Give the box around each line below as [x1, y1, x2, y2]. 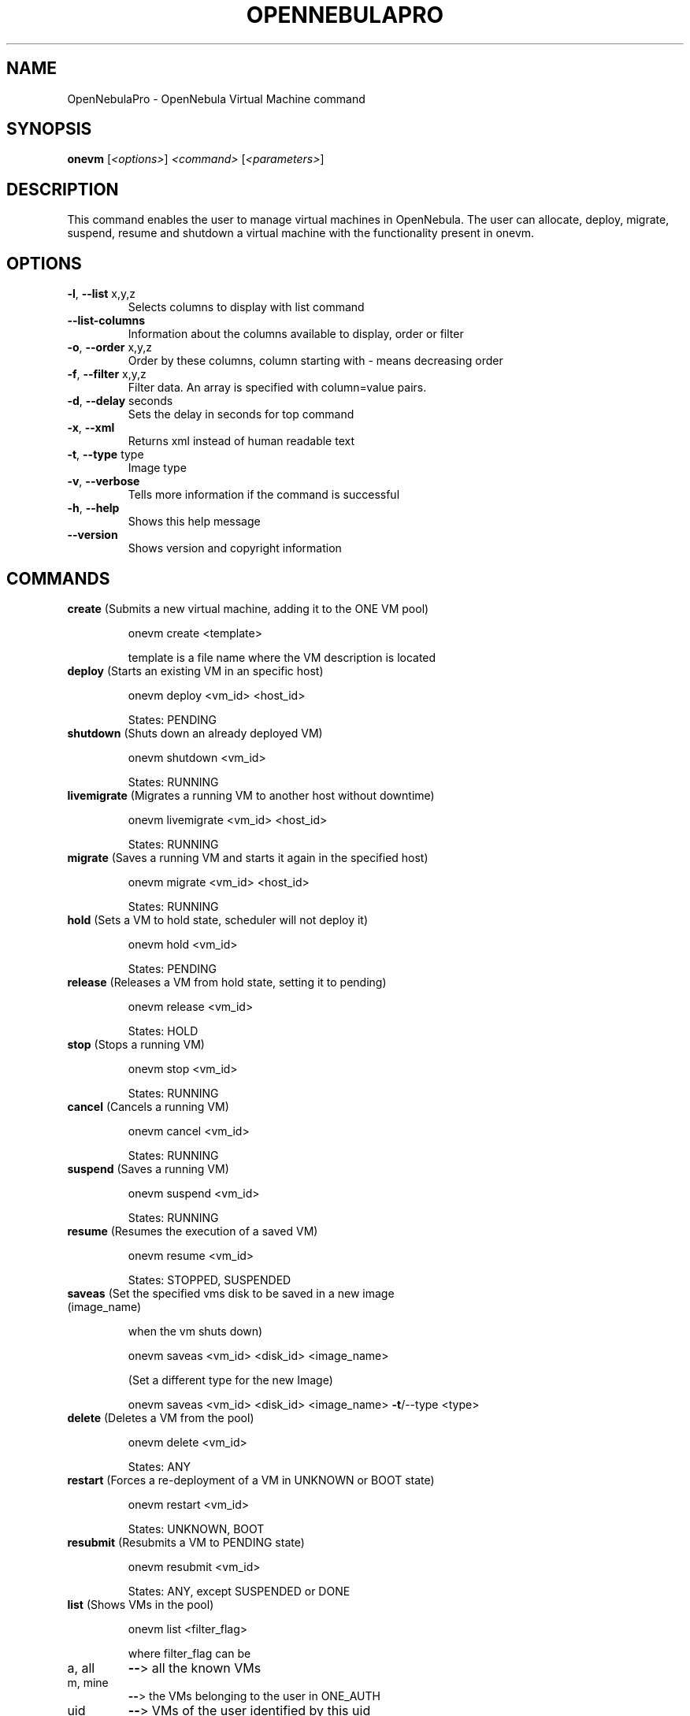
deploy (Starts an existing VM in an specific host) [67, 663, 324, 678]
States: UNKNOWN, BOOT [128, 1521, 265, 1536]
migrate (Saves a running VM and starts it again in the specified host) [67, 850, 428, 864]
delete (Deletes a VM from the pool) [67, 1410, 254, 1424]
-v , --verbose [67, 474, 140, 488]
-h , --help [67, 501, 120, 515]
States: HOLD [128, 1023, 198, 1038]
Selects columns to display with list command [128, 300, 365, 314]
